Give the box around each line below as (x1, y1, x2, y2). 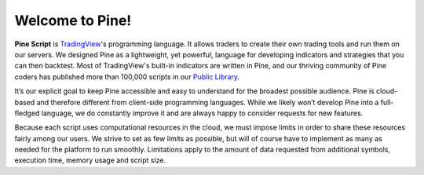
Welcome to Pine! (14, 12, 132, 29)
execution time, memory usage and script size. (14, 155, 166, 165)
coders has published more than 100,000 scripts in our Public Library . (14, 71, 239, 82)
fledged (14, 108, 40, 118)
